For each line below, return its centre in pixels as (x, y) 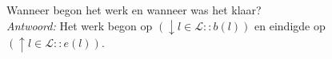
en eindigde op (290, 25)
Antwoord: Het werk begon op (80, 25)
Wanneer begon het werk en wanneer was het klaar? (134, 10)
